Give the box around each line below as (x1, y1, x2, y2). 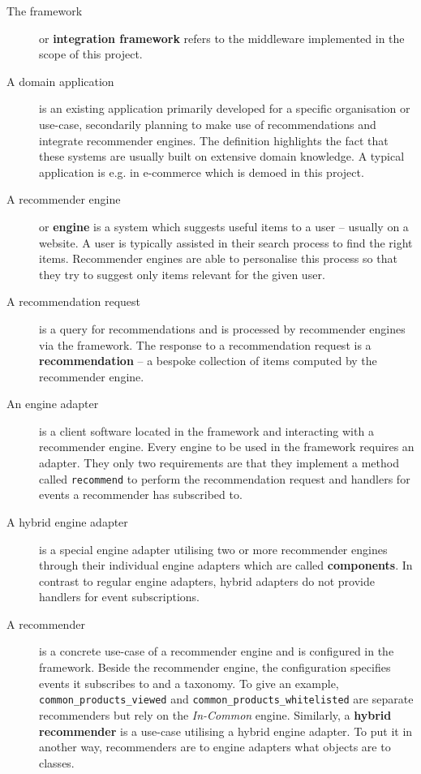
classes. (39, 754, 75, 771)
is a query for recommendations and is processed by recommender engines (39, 320, 406, 337)
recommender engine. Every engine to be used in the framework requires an (39, 438, 415, 455)
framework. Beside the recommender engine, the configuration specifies (39, 659, 391, 676)
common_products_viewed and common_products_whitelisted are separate (39, 690, 414, 707)
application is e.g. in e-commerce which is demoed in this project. (39, 163, 364, 180)
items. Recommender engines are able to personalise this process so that (39, 250, 397, 267)
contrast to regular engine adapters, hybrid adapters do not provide (39, 572, 375, 589)
